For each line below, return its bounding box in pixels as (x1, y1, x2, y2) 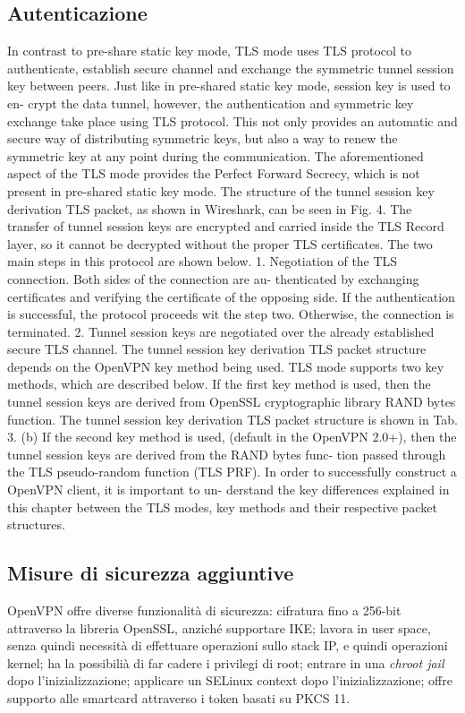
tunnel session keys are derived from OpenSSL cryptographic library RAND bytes (7, 392, 456, 411)
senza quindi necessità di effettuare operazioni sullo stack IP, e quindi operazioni (7, 636, 448, 655)
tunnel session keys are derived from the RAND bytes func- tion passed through (7, 444, 446, 463)
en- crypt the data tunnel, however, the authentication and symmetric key (7, 93, 414, 112)
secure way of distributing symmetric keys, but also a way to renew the (7, 129, 398, 148)
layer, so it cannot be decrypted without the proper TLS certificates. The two (7, 234, 433, 253)
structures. (7, 515, 65, 534)
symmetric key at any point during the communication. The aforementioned (7, 146, 424, 165)
